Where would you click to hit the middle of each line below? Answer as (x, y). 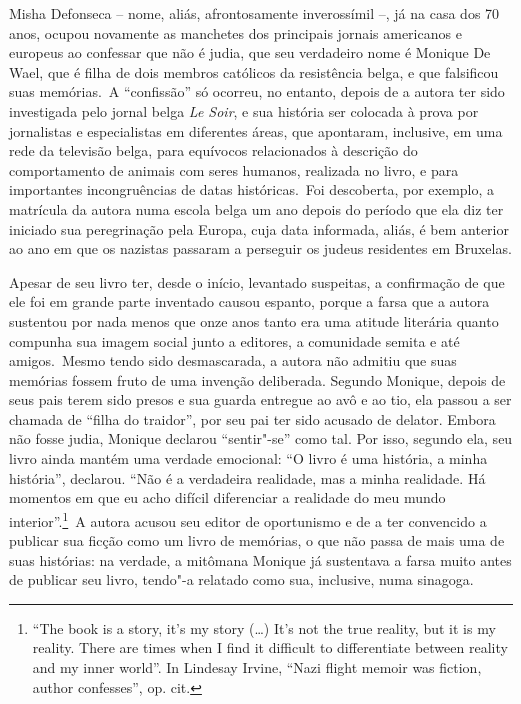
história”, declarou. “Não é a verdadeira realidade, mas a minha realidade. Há (247, 477)
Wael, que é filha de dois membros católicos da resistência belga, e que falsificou (254, 71)
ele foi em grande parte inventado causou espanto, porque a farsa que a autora (249, 301)
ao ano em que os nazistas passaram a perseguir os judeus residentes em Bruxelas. (260, 248)
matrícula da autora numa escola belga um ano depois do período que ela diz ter (256, 208)
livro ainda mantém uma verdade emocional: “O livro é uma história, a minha (248, 458)
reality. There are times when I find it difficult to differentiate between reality (270, 647)
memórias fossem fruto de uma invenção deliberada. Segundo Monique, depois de (257, 379)
